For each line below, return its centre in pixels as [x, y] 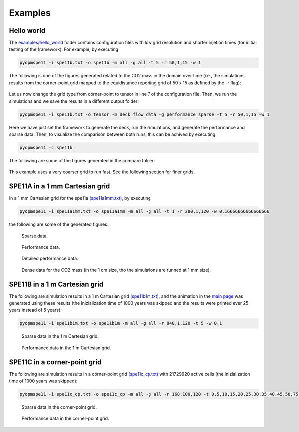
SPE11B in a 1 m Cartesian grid [56, 284]
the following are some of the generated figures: [59, 224]
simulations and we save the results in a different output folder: [74, 101]
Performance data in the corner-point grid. [65, 418]
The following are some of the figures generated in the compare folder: [82, 160]
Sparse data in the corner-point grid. [59, 407]
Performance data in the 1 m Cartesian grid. [66, 348]
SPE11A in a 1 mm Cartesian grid [60, 187]
